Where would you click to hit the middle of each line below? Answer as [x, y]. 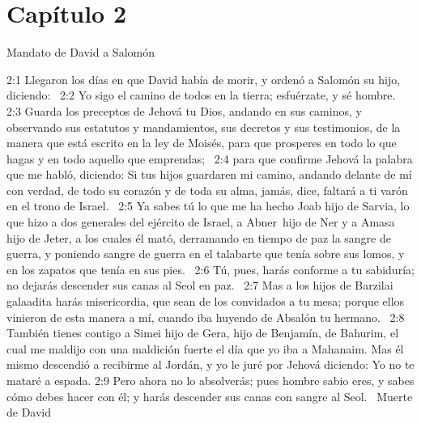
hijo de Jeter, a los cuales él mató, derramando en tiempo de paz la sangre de [199, 237]
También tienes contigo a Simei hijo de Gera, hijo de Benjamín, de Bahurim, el [203, 333]
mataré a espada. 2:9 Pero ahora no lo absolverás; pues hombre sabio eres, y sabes [210, 380]
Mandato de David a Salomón [81, 52]
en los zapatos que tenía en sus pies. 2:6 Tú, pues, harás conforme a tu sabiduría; [210, 269]
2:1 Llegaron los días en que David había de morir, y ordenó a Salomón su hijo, [204, 79]
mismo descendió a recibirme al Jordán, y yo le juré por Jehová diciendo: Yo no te [210, 364]
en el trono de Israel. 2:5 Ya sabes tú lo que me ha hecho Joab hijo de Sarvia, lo [208, 206]
